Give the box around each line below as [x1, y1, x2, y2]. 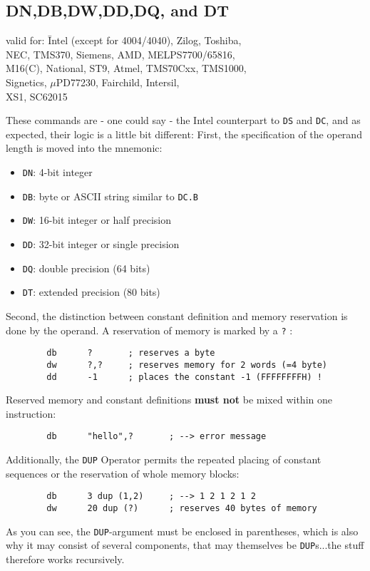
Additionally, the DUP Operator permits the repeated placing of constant [6, 452, 322, 467]
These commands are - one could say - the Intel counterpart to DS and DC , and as [6, 113, 361, 128]
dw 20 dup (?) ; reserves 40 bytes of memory [46, 503, 317, 513]
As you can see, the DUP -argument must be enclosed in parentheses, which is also [6, 523, 359, 538]
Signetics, [6, 74, 47, 89]
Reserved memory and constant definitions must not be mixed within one [6, 392, 332, 407]
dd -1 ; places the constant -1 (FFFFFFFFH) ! [46, 371, 322, 382]
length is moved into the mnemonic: [6, 140, 163, 155]
